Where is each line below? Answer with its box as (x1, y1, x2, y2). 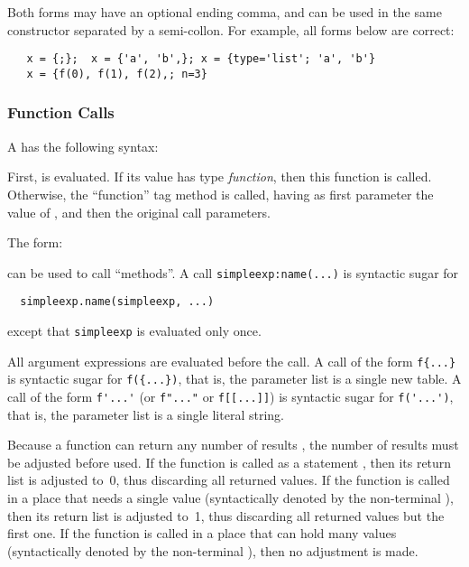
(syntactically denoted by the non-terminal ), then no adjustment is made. (7, 541, 418, 560)
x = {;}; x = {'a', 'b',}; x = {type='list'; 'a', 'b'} (26, 52, 376, 66)
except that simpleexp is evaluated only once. (7, 321, 262, 339)
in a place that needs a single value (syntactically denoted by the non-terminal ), (7, 488, 454, 507)
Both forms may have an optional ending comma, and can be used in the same (7, 3, 442, 21)
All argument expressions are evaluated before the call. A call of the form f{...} (7, 351, 456, 370)
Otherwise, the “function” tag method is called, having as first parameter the (7, 184, 434, 203)
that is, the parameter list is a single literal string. (7, 404, 284, 423)
